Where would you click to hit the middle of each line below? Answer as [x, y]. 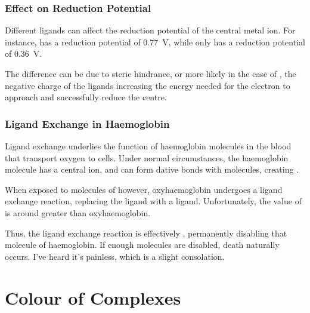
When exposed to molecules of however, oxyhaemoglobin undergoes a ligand [144, 189]
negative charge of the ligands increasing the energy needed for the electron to [148, 85]
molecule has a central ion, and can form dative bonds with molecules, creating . [152, 169]
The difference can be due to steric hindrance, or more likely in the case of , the [151, 73]
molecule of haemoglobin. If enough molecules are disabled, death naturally [142, 245]
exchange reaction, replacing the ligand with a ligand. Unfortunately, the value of [153, 201]
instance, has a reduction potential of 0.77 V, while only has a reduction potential [155, 42]
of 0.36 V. [24, 53]
